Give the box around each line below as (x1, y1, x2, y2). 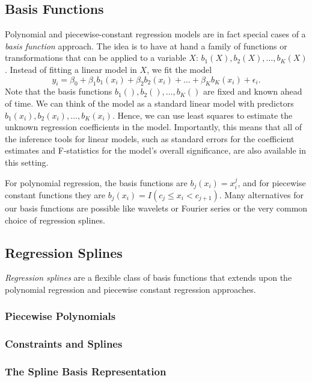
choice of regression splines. (5, 213, 105, 226)
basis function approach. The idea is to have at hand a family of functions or (5, 39, 287, 52)
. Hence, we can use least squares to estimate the (112, 108, 293, 121)
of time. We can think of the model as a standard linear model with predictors (5, 96, 294, 109)
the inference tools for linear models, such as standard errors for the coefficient (5, 132, 295, 145)
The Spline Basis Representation (5, 364, 167, 379)
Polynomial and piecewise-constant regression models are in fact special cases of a (5, 28, 306, 40)
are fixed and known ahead (203, 85, 302, 98)
